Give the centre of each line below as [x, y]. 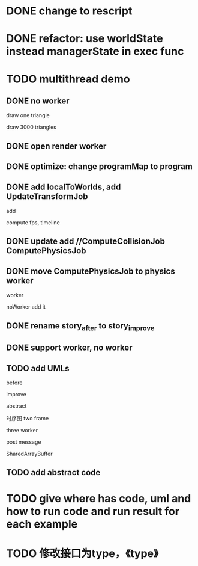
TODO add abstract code [53, 472]
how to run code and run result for [93, 511]
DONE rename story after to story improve [80, 326]
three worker [22, 430]
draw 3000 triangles [31, 127]
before [14, 383]
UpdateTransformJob [47, 196]
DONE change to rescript [69, 11]
